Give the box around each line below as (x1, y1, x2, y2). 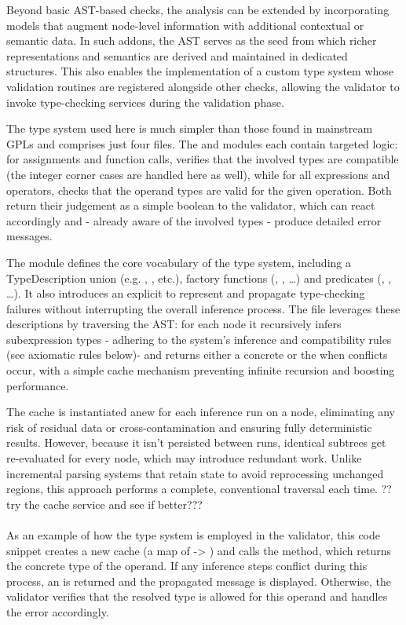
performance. (6, 377, 69, 393)
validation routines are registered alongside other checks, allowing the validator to (6, 78, 400, 94)
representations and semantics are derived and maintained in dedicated (6, 47, 348, 64)
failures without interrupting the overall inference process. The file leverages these (6, 300, 401, 316)
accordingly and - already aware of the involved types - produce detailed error (6, 212, 382, 228)
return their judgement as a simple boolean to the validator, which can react (6, 197, 375, 214)
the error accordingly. (6, 603, 109, 620)
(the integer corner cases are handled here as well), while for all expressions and (6, 166, 390, 182)
